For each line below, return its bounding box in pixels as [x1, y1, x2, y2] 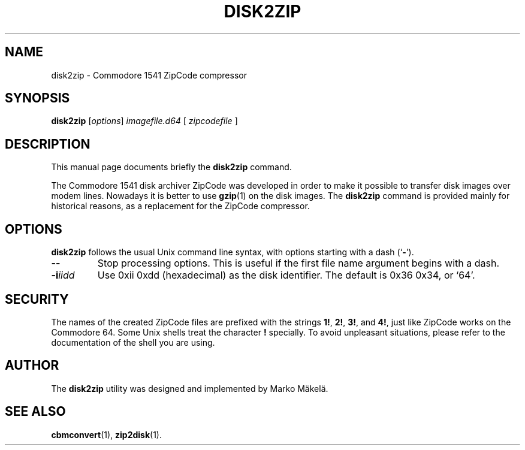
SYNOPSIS [5, 90, 70, 106]
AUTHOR [5, 358, 59, 373]
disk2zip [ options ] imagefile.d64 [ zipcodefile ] [51, 116, 238, 126]
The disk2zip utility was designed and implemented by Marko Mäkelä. [51, 383, 328, 394]
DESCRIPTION [5, 136, 90, 152]
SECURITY [5, 291, 69, 307]
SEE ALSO [5, 404, 66, 419]
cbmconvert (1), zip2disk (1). [51, 429, 162, 440]
